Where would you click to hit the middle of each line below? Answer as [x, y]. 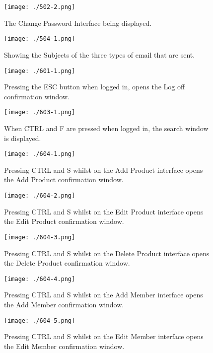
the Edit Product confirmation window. [64, 221]
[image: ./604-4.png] [40, 279]
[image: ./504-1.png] [40, 39]
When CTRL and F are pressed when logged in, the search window [106, 128]
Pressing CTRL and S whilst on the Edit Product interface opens [104, 211]
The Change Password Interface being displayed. [78, 23]
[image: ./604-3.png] [40, 237]
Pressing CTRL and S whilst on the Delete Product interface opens [107, 253]
